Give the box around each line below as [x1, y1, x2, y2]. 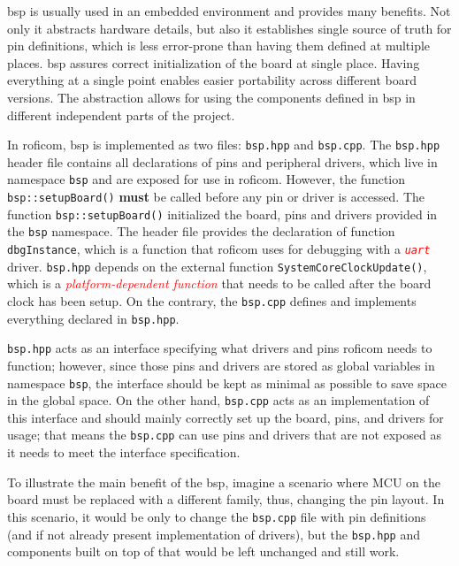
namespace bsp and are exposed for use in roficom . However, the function [7, 170, 406, 188]
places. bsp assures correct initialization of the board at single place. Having [7, 53, 420, 72]
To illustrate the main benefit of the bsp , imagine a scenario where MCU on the [7, 472, 440, 491]
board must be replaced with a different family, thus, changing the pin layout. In [7, 490, 445, 509]
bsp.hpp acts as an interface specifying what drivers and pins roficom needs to [7, 339, 432, 357]
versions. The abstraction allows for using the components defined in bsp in [7, 88, 416, 106]
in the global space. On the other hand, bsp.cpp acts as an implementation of [7, 391, 430, 409]
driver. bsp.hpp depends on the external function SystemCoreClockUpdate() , [7, 256, 427, 275]
